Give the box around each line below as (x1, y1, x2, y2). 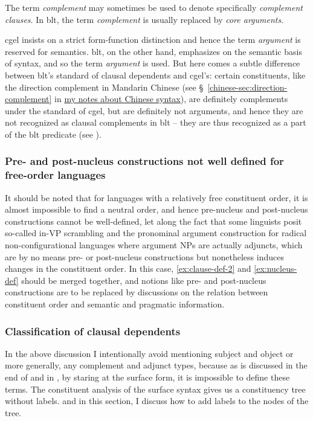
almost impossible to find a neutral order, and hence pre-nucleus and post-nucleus (5, 203, 308, 216)
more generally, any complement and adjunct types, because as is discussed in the (5, 359, 308, 371)
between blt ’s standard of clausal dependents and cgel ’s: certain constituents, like (5, 68, 306, 81)
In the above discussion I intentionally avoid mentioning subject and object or (5, 347, 294, 359)
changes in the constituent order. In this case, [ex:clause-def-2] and (5, 262, 251, 275)
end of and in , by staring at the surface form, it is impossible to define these (5, 371, 290, 384)
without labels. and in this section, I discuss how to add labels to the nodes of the (5, 394, 309, 407)
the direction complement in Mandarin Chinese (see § (5, 80, 204, 93)
